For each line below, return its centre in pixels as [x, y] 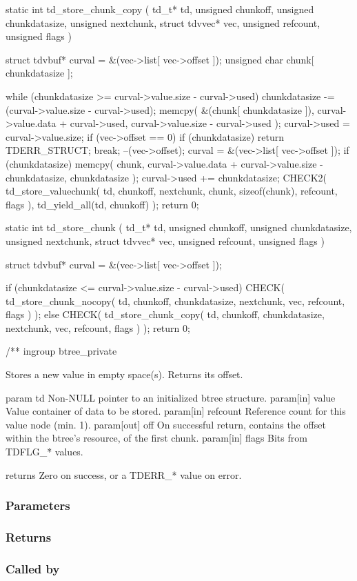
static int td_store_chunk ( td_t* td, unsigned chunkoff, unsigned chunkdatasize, [179, 227]
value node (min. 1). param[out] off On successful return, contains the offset [166, 424]
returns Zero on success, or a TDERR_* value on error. [124, 474]
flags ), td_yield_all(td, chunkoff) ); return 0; [102, 204]
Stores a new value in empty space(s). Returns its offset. [124, 374]
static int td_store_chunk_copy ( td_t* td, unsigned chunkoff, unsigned [160, 9]
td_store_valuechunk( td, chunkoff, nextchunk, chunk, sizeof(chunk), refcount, [172, 191]
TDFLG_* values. [44, 452]
